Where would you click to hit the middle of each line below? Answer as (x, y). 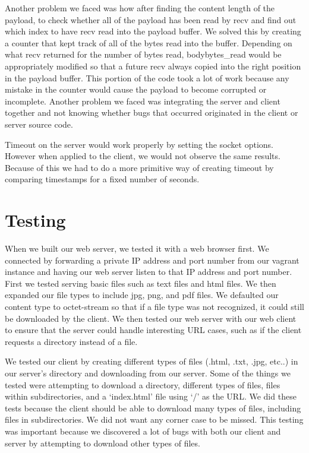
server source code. (39, 124)
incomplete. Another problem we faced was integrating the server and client (143, 101)
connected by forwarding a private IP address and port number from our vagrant (152, 260)
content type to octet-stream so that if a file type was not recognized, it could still (154, 306)
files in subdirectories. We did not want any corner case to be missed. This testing (154, 419)
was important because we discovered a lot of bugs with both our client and (143, 431)
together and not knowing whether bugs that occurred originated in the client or (152, 113)
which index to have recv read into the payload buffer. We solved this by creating (153, 31)
